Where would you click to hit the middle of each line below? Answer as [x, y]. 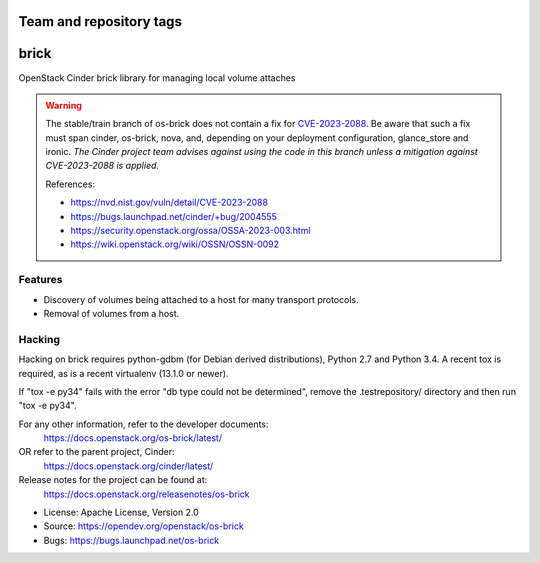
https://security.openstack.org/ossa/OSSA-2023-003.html [190, 231]
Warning [63, 105]
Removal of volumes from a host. [111, 313]
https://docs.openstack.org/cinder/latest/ [128, 466]
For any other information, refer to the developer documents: [143, 424]
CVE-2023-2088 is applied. [102, 166]
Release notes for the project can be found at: [113, 480]
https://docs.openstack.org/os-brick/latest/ [133, 438]
